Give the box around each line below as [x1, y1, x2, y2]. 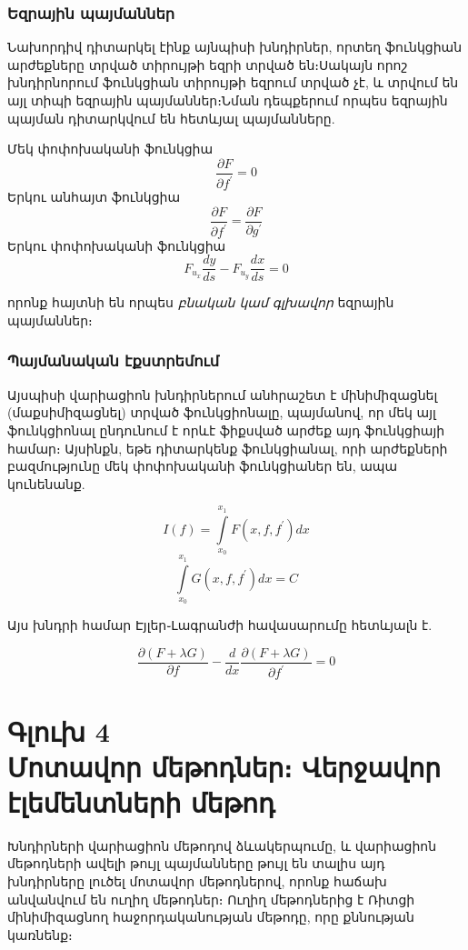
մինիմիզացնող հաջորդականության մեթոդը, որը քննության [7, 907, 414, 926]
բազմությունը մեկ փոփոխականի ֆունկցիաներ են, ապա [7, 456, 398, 475]
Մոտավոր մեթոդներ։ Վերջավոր [7, 747, 442, 785]
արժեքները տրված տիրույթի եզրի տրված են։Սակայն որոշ [7, 55, 408, 74]
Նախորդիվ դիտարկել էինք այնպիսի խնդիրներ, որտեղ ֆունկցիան [7, 37, 463, 56]
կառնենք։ [7, 925, 73, 944]
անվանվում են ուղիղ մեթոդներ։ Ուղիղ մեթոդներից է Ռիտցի [7, 889, 415, 908]
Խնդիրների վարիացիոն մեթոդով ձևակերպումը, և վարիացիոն [7, 835, 437, 855]
